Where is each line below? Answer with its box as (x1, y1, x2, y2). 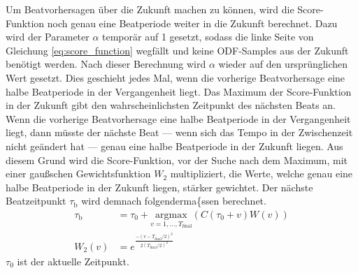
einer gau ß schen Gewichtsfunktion (6, 166, 151, 181)
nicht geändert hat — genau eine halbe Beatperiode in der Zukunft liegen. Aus (6, 138, 343, 153)
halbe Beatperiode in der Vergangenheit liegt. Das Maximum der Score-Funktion (6, 84, 352, 98)
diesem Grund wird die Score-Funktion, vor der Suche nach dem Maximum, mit (6, 152, 348, 167)
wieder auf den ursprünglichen (218, 57, 348, 71)
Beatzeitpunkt (6, 193, 66, 208)
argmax (155, 209, 187, 220)
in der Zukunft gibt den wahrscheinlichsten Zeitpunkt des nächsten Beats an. (6, 98, 336, 112)
